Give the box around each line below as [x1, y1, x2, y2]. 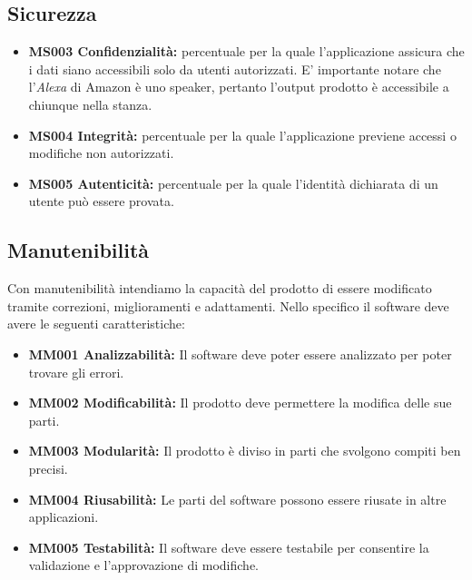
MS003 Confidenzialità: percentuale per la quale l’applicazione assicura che [28, 42, 465, 61]
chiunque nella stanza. [28, 94, 152, 113]
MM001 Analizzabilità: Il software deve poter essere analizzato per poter [28, 344, 452, 363]
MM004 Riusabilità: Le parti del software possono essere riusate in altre [28, 489, 447, 508]
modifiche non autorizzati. [28, 143, 174, 162]
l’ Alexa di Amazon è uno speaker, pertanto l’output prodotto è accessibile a [28, 77, 449, 96]
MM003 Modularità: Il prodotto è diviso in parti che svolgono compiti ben [28, 441, 461, 460]
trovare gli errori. [28, 362, 124, 381]
